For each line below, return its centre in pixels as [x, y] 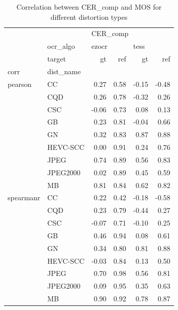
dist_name [64, 71]
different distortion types [89, 17]
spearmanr [24, 197]
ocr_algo [61, 46]
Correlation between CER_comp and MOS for [89, 7]
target [57, 59]
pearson [20, 84]
